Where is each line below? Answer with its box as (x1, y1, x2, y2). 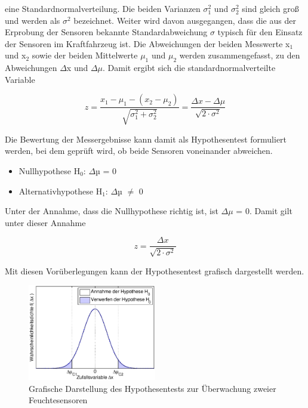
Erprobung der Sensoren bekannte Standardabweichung (5, 26, 208, 38)
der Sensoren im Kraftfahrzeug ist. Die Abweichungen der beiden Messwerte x (5, 37, 290, 50)
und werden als (5, 14, 60, 26)
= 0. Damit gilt (236, 205, 293, 217)
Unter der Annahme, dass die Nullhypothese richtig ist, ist (5, 205, 218, 217)
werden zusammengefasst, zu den (179, 49, 300, 61)
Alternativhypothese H (19, 184, 103, 197)
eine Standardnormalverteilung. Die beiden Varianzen (5, 2, 201, 14)
